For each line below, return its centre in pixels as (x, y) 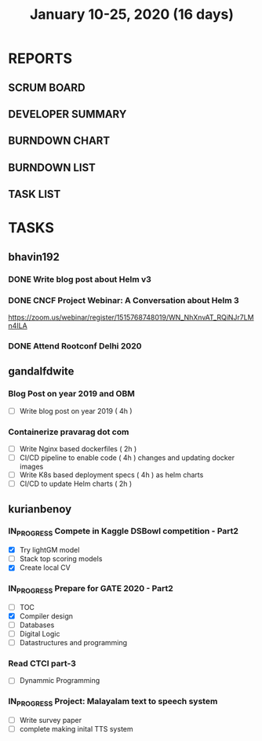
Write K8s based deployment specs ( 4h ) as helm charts (111, 475)
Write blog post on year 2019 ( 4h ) (76, 411)
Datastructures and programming (73, 643)
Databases (37, 625)
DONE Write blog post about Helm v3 (80, 279)
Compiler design (46, 616)
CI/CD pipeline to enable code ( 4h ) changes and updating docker (127, 458)
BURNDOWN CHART (59, 141)
